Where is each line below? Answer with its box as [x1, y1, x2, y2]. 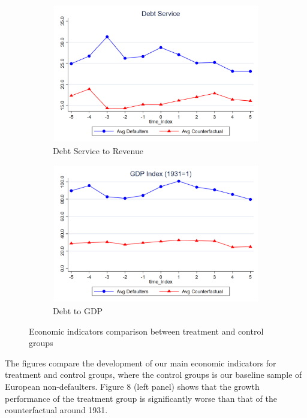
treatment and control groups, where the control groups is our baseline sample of [5, 368, 302, 381]
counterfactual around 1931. [5, 404, 108, 416]
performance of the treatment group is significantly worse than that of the [5, 392, 277, 404]
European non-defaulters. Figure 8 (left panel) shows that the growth [5, 380, 260, 392]
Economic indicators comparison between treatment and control [29, 324, 264, 337]
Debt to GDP [53, 305, 103, 317]
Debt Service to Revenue [53, 144, 143, 157]
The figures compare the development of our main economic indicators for [5, 356, 276, 369]
